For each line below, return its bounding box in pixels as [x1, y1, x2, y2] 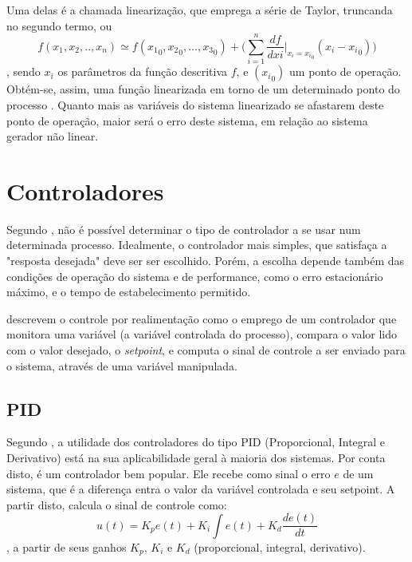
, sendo [6, 63, 41, 80]
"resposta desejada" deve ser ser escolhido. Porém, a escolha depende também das [6, 252, 405, 268]
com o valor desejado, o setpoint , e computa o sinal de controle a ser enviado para [6, 341, 406, 358]
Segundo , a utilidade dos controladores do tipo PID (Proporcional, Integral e [6, 433, 386, 450]
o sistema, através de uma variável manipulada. [6, 357, 238, 374]
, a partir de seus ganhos [6, 538, 127, 555]
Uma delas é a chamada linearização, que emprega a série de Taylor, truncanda [6, 2, 393, 18]
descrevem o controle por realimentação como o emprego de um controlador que [6, 310, 397, 327]
